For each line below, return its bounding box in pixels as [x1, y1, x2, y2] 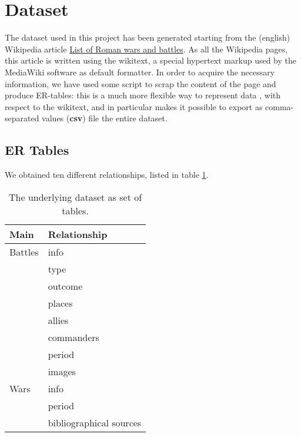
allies [48, 313, 69, 327]
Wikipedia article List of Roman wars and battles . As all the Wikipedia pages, [5, 42, 288, 55]
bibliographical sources [48, 415, 142, 429]
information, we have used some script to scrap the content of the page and [5, 77, 276, 90]
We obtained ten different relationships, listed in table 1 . [5, 168, 209, 181]
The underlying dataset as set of [9, 190, 142, 204]
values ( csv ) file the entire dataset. [42, 112, 168, 124]
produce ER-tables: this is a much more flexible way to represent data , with [5, 89, 281, 101]
